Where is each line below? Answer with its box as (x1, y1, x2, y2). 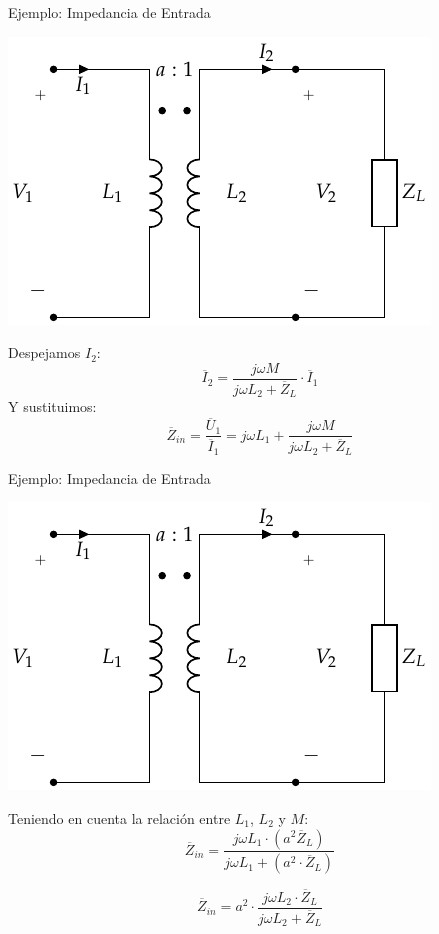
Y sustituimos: (8, 396, 97, 417)
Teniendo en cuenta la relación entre (8, 807, 231, 828)
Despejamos (8, 342, 81, 363)
